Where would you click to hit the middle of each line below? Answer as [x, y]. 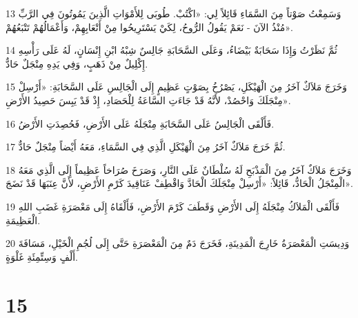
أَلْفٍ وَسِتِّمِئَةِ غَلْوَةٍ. [42, 256]
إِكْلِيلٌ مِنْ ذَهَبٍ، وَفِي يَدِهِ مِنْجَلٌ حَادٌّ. [77, 63]
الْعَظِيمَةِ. [23, 220]
